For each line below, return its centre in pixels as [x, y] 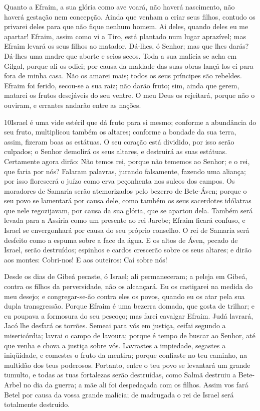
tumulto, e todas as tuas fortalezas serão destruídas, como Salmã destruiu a [120, 375]
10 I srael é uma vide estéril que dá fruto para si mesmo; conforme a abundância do [130, 122]
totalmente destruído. [37, 404]
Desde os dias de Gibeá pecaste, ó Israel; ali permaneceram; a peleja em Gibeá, [126, 276]
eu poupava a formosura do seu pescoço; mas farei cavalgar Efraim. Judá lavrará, [129, 315]
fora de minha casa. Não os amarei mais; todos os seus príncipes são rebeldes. [123, 76]
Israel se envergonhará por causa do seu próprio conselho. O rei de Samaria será [127, 230]
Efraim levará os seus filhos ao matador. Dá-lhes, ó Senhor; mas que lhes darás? [126, 46]
